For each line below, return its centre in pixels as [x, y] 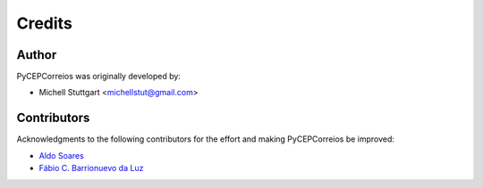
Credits [45, 23]
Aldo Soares [61, 155]
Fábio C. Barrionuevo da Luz [91, 168]
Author [37, 55]
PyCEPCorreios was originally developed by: [98, 77]
